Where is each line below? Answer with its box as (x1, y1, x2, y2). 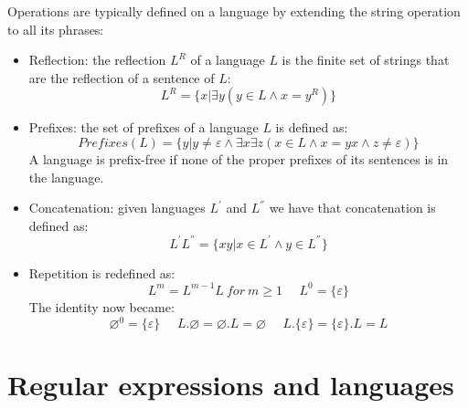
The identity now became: (28, 297, 175, 316)
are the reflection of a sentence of (28, 68, 215, 87)
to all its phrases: (7, 19, 104, 38)
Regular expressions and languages (7, 366, 454, 403)
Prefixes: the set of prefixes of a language (28, 118, 259, 137)
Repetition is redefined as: (28, 263, 175, 282)
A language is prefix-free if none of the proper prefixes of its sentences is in (28, 149, 449, 168)
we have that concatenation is (269, 198, 436, 217)
